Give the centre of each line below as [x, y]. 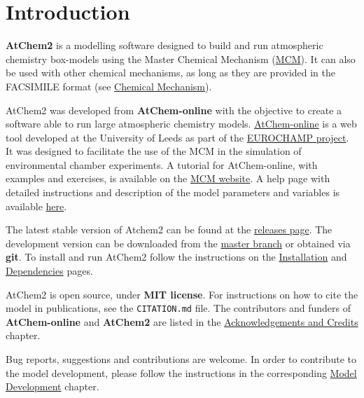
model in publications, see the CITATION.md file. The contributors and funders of [178, 308]
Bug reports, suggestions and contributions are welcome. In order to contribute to [181, 359]
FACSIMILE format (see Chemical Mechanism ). [109, 86]
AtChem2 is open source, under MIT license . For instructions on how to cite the [182, 294]
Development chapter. [52, 386]
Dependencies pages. [49, 271]
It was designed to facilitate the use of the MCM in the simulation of [154, 151]
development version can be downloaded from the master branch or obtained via [178, 243]
